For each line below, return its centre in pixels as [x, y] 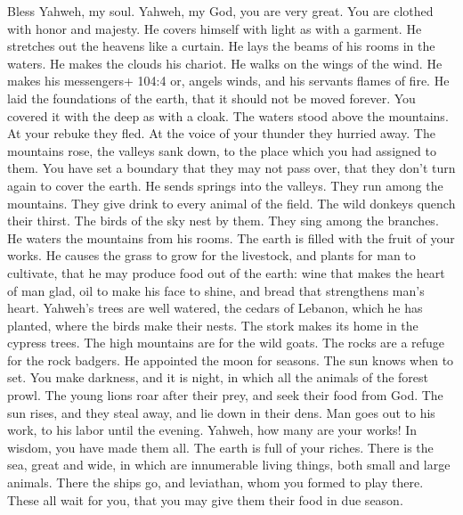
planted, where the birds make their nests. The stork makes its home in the [213, 325]
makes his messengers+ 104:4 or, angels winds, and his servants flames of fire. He [228, 81]
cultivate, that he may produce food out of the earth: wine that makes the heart [226, 272]
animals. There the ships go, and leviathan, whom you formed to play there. [215, 482]
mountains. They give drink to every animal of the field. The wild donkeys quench [231, 203]
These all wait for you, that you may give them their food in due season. [205, 499]
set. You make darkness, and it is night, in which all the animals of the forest [218, 377]
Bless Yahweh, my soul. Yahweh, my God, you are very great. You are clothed [220, 11]
